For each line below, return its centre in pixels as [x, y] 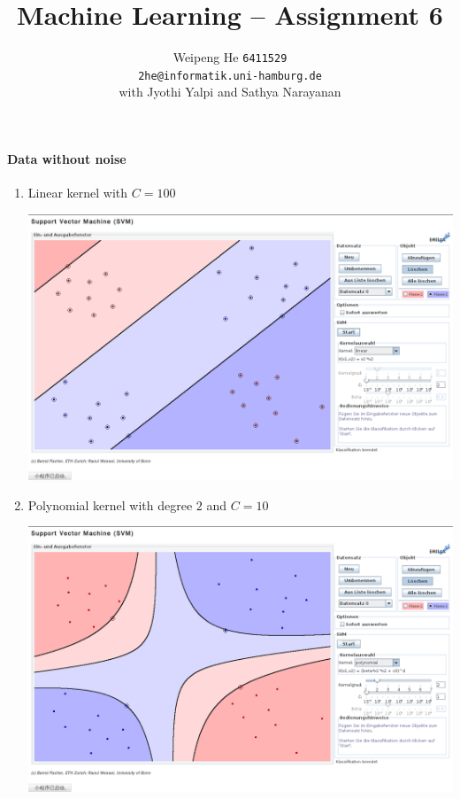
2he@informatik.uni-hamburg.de [230, 76]
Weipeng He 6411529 [230, 57]
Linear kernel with [78, 193]
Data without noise [67, 159]
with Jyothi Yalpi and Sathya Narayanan [230, 92]
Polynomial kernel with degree [110, 504]
